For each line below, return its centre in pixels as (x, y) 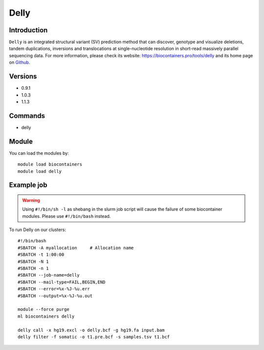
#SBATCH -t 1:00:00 (41, 255)
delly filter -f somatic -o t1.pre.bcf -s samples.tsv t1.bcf (94, 337)
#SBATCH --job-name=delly (49, 275)
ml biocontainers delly (46, 316)
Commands (27, 116)
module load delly (40, 171)
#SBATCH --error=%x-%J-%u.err (54, 289)
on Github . (20, 62)
